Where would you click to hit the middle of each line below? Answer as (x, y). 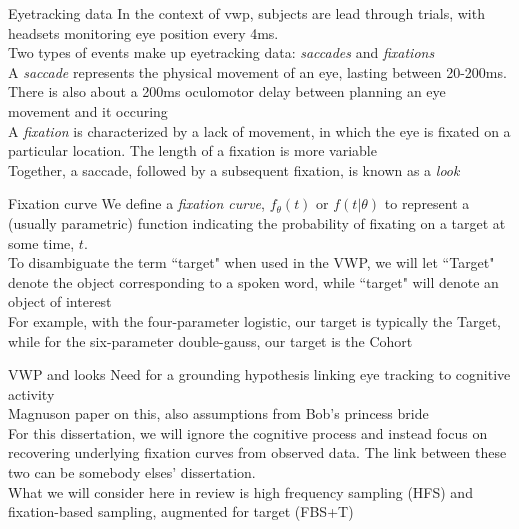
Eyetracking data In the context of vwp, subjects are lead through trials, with (246, 13)
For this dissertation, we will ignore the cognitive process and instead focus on (248, 432)
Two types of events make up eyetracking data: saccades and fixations (221, 52)
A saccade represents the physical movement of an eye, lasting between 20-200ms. (257, 71)
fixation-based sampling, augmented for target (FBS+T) (181, 511)
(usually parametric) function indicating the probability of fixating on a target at (257, 222)
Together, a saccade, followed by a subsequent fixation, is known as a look (234, 169)
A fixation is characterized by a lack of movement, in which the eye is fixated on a (259, 130)
